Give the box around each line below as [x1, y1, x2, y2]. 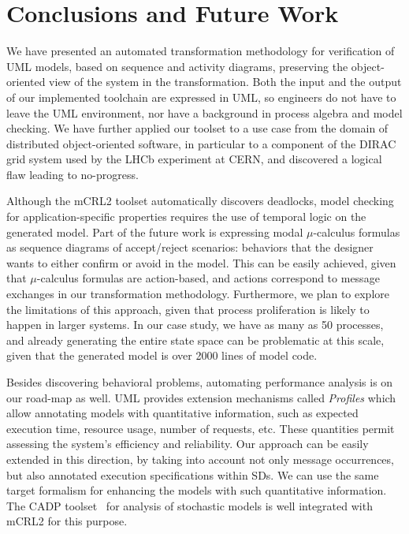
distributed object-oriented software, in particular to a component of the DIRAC [6, 135, 396, 151]
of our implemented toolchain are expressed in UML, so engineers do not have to [6, 88, 396, 105]
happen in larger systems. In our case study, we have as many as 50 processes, [6, 316, 384, 333]
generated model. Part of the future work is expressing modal [6, 223, 303, 240]
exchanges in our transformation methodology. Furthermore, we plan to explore [6, 286, 389, 302]
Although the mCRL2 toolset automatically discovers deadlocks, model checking [6, 192, 394, 209]
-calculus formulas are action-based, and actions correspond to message [36, 270, 380, 286]
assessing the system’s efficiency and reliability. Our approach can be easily [6, 435, 369, 452]
